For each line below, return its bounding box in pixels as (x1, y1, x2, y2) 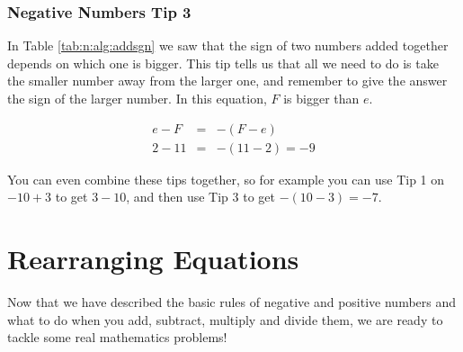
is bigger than (283, 89, 360, 107)
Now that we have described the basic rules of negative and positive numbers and (7, 292, 457, 311)
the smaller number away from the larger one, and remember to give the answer (7, 71, 448, 90)
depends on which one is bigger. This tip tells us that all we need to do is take (7, 53, 439, 72)
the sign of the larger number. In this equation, (7, 89, 267, 107)
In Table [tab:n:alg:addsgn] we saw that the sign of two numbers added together (7, 36, 449, 55)
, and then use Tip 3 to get (126, 187, 275, 206)
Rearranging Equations (7, 240, 299, 277)
